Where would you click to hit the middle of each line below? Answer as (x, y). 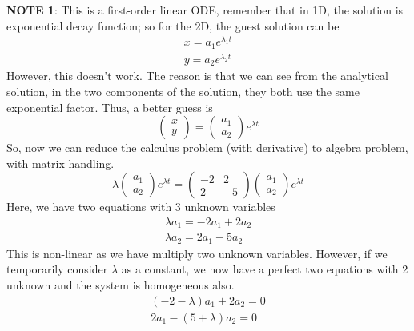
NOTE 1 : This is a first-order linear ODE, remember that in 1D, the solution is (205, 10)
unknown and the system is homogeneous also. (121, 285)
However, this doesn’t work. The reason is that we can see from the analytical (197, 76)
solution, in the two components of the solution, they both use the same (183, 91)
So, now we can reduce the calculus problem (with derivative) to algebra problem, (207, 148)
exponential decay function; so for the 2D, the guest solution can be (173, 25)
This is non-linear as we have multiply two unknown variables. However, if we (197, 253)
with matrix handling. (60, 163)
